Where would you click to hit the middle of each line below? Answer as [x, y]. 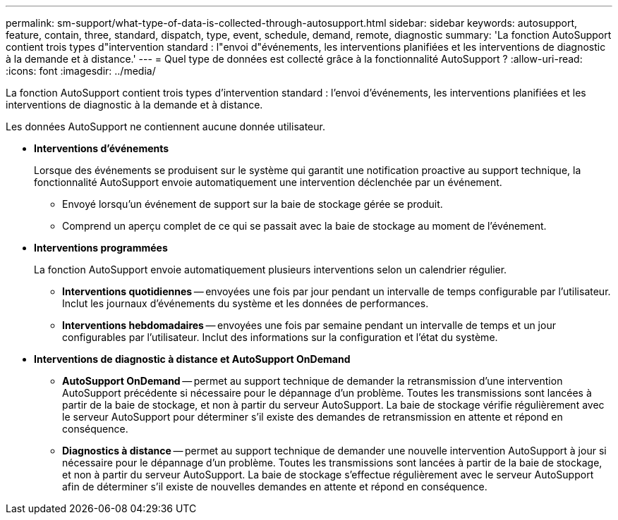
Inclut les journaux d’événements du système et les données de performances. [246, 303]
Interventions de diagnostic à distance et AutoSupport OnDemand [192, 359]
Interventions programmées [101, 248]
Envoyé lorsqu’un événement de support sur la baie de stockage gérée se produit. [253, 204]
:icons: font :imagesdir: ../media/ [81, 71]
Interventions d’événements [102, 148]
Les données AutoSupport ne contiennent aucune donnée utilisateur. [165, 126]
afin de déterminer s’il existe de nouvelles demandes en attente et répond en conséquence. [275, 487]
